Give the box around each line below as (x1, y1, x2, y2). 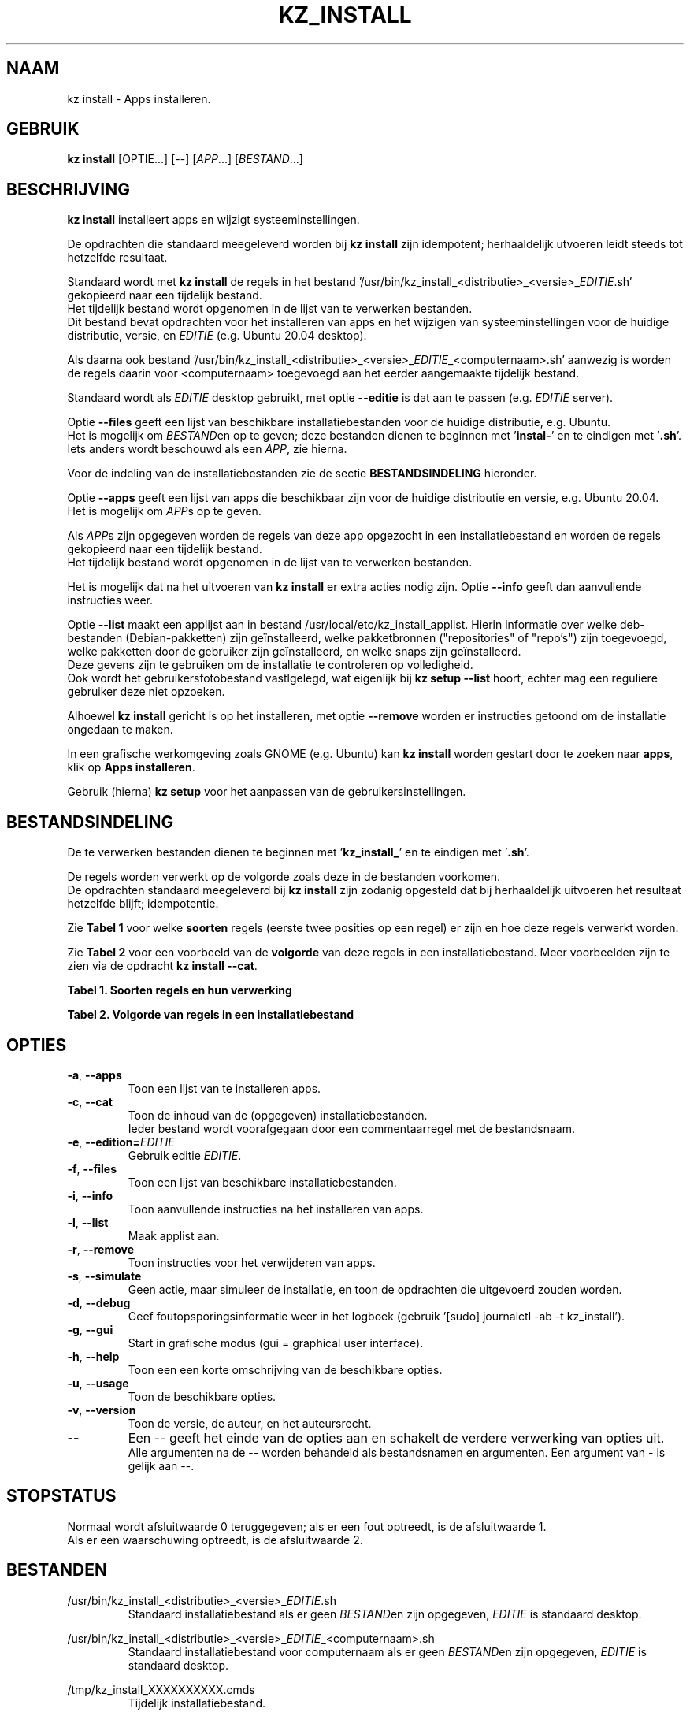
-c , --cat (67, 1094, 113, 1109)
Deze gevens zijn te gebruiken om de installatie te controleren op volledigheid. (67, 658, 473, 672)
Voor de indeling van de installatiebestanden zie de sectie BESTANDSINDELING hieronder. (67, 466, 537, 481)
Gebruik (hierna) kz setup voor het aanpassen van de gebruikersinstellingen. (67, 785, 466, 799)
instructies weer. (67, 593, 153, 607)
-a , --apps (67, 1068, 122, 1082)
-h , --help (67, 1349, 120, 1363)
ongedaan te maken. (67, 722, 173, 737)
